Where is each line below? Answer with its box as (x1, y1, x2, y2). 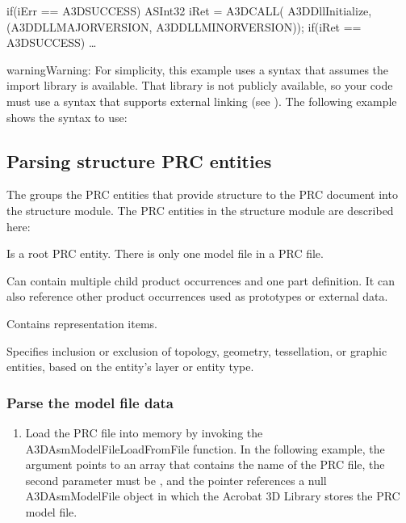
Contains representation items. (6, 314, 157, 331)
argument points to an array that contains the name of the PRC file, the (25, 456, 385, 473)
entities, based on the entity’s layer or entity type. (6, 358, 254, 375)
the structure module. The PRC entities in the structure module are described (6, 201, 394, 218)
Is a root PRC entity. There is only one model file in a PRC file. (6, 245, 324, 262)
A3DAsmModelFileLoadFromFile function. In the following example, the (25, 440, 385, 457)
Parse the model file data (6, 392, 174, 412)
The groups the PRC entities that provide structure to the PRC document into (6, 186, 398, 203)
